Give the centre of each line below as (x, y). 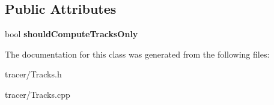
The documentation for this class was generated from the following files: (137, 54)
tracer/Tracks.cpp (38, 94)
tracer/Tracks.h (33, 74)
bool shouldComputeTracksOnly (72, 34)
